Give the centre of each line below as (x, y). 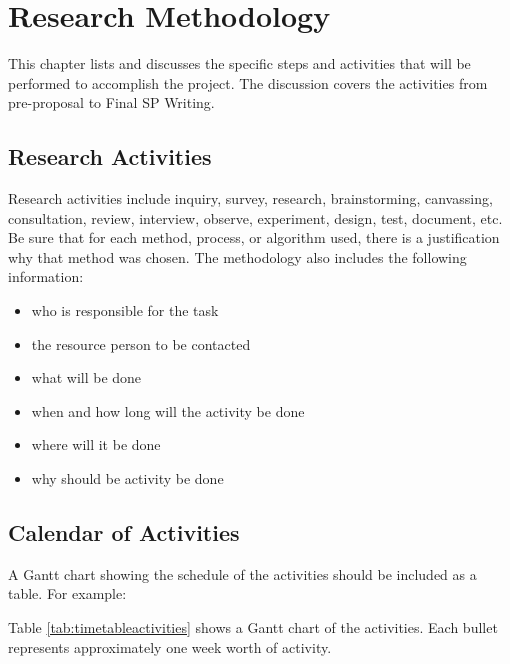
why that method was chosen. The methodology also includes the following (237, 256)
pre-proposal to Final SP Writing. (111, 102)
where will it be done (96, 444)
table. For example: (67, 593)
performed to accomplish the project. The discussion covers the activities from (248, 82)
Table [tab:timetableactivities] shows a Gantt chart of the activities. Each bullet (253, 627)
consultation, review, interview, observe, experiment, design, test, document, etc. (255, 217)
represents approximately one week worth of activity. (170, 646)
